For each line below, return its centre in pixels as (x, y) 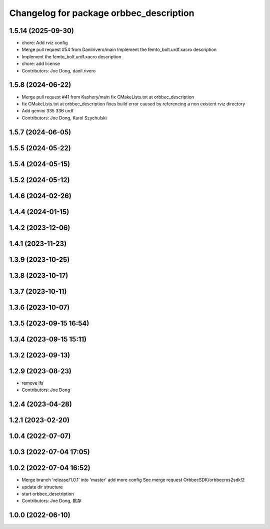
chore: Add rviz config (45, 43)
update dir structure (42, 487)
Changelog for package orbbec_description (102, 13)
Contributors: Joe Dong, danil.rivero (59, 70)
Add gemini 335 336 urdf (48, 111)
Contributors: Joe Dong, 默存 (52, 501)
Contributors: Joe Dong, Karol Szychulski (64, 118)
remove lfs (32, 383)
